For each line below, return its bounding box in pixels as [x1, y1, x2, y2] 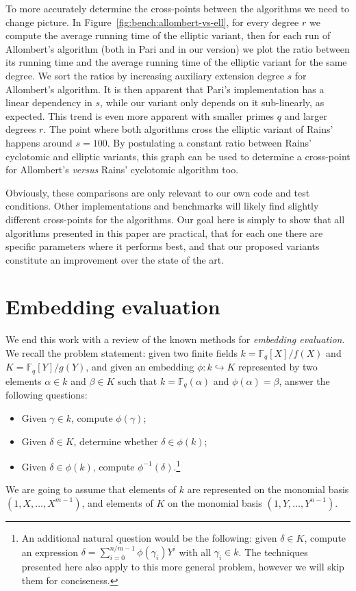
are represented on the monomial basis [187, 482, 349, 496]
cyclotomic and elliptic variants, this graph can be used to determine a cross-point [5, 149, 351, 163]
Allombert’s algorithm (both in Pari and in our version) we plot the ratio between [5, 41, 350, 55]
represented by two [238, 360, 318, 374]
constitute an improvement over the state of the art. [5, 252, 225, 266]
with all [179, 544, 212, 559]
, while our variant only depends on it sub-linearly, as [100, 95, 325, 110]
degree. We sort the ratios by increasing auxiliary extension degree [5, 68, 284, 82]
